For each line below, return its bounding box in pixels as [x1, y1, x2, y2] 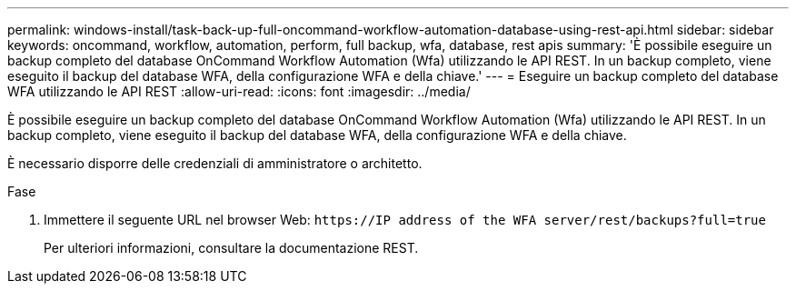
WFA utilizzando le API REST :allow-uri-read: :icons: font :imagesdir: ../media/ [7, 84, 471, 99]
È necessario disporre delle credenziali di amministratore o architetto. [7, 156, 423, 171]
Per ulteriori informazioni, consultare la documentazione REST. [44, 240, 419, 256]
